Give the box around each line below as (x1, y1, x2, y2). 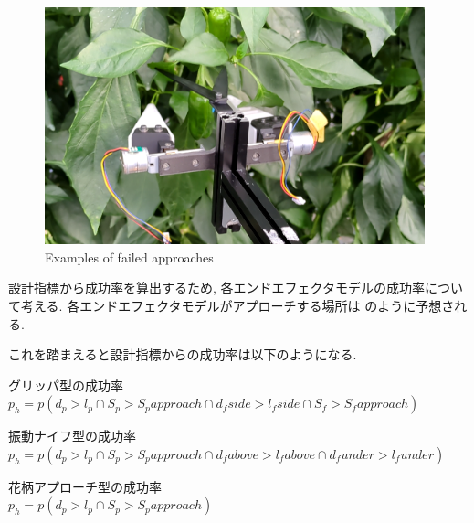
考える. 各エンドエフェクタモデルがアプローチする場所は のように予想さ (20, 295, 455, 315)
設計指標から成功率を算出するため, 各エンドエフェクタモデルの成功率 (8, 278, 425, 297)
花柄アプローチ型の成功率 (8, 476, 162, 496)
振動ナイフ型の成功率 (8, 426, 136, 445)
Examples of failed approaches (45, 247, 214, 266)
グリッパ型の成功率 (8, 375, 123, 394)
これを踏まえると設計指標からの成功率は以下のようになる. (8, 345, 357, 364)
